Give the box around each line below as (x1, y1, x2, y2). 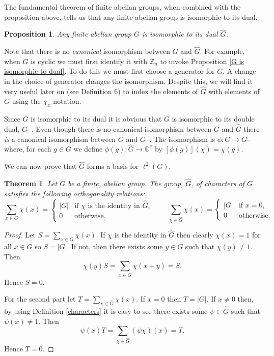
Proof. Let (4, 229, 36, 240)
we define (73, 143, 103, 154)
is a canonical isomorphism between (4, 133, 116, 144)
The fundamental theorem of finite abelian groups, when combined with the (4, 2, 241, 12)
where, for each (4, 143, 51, 154)
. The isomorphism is (149, 133, 215, 144)
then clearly (176, 229, 213, 240)
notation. (53, 96, 81, 106)
